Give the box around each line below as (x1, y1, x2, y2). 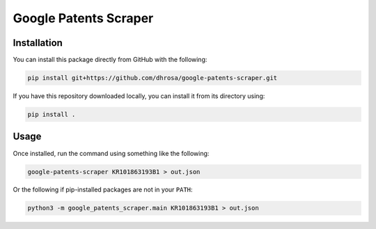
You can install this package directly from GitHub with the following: (13, 56, 207, 64)
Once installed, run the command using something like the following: (13, 149, 210, 157)
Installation (13, 37, 63, 49)
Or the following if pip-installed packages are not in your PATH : (13, 185, 193, 194)
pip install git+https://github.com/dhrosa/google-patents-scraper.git (27, 74, 278, 82)
